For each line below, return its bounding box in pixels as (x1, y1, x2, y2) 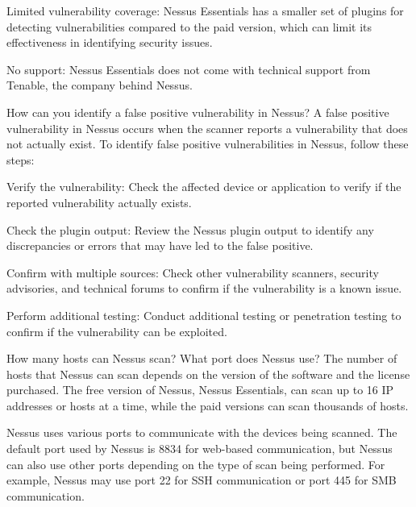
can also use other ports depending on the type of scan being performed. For (6, 455, 385, 472)
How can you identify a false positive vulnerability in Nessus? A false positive (6, 103, 389, 120)
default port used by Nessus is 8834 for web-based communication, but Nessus (6, 440, 393, 457)
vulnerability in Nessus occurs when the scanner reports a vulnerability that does (6, 119, 408, 136)
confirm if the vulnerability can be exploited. (6, 322, 227, 339)
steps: (6, 151, 35, 168)
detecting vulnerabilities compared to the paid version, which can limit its (6, 18, 372, 35)
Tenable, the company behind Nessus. (6, 77, 193, 94)
